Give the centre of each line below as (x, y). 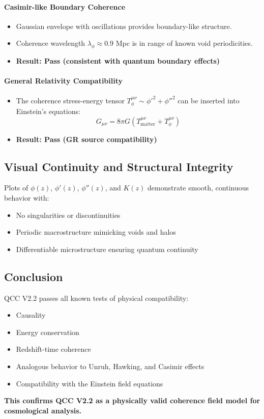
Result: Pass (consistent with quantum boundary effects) (118, 61)
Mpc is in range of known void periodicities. (184, 43)
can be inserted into (209, 100)
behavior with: (27, 197)
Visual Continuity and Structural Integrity (119, 166)
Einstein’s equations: (48, 111)
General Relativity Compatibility (64, 81)
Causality (31, 315)
